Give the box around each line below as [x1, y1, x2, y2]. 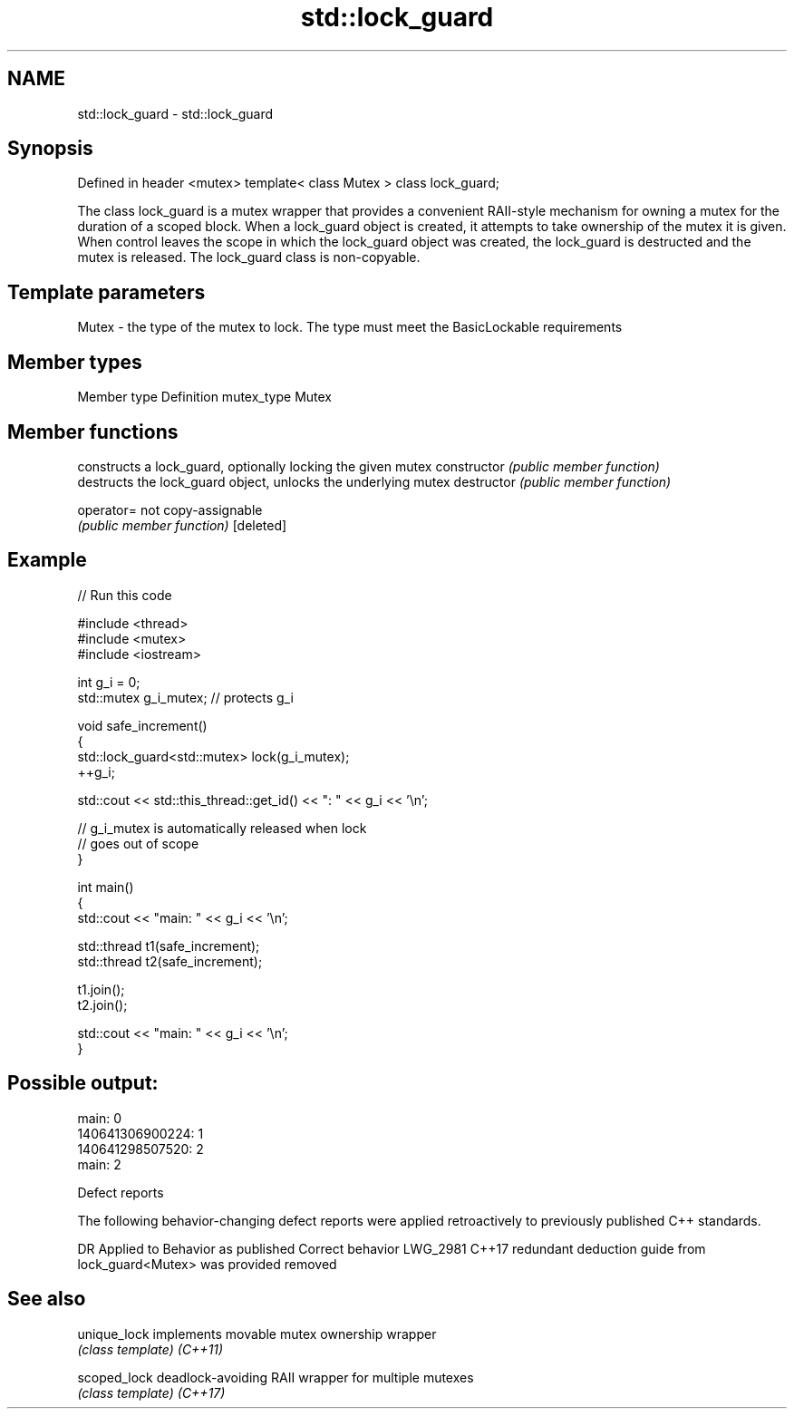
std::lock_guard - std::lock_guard [77, 105, 274, 121]
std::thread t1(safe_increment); [77, 937, 260, 954]
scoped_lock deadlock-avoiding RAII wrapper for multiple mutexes [77, 1369, 474, 1385]
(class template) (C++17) [77, 1384, 226, 1401]
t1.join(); [77, 981, 125, 997]
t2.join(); [77, 996, 128, 1013]
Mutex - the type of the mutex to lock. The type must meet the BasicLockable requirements [77, 319, 623, 335]
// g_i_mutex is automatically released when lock [77, 820, 367, 836]
